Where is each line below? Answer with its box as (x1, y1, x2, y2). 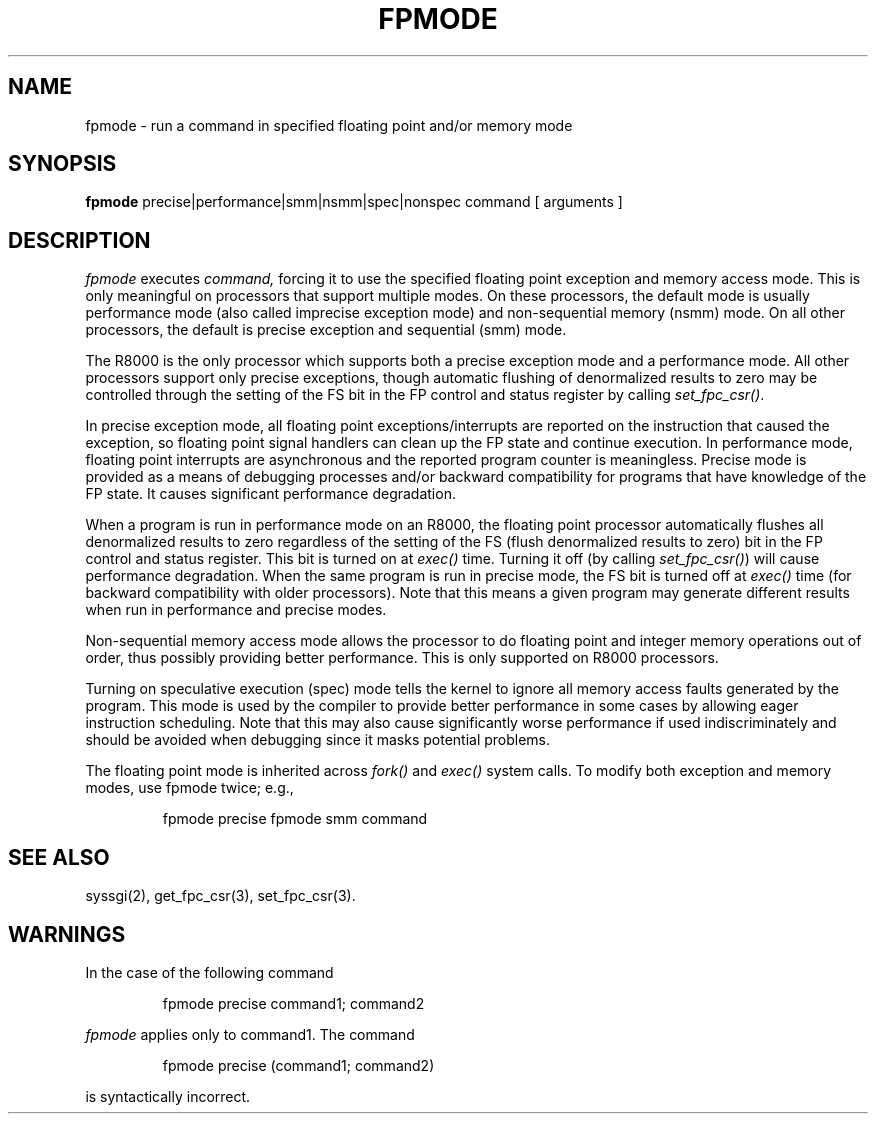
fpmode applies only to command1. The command (85, 1025, 415, 1043)
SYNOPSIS (8, 151, 117, 177)
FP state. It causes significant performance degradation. (85, 485, 456, 503)
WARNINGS (8, 921, 126, 947)
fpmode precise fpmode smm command (162, 810, 428, 828)
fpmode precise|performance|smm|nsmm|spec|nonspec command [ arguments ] (85, 193, 623, 211)
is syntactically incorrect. (85, 1087, 251, 1105)
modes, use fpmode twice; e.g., (85, 779, 294, 797)
